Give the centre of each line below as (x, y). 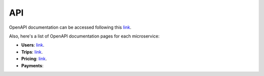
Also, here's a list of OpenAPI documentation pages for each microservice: (84, 36)
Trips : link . (32, 52)
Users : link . (33, 45)
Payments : (32, 65)
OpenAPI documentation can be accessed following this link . (70, 27)
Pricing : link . (34, 59)
